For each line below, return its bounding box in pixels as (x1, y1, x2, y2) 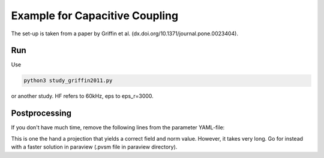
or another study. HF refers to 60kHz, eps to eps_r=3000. (11, 93, 154, 100)
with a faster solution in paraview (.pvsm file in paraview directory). (11, 144, 178, 151)
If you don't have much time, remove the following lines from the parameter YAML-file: (11, 124, 225, 131)
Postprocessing (11, 108, 72, 118)
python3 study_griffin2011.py (23, 77, 113, 84)
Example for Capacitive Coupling (11, 9, 179, 22)
